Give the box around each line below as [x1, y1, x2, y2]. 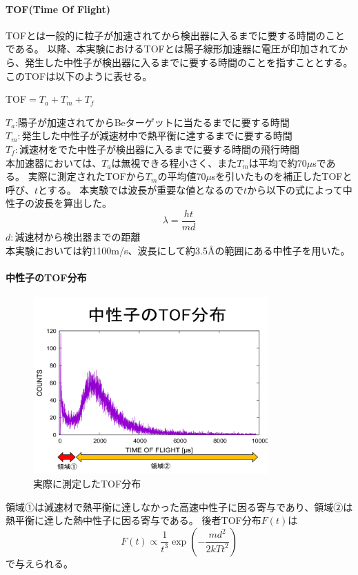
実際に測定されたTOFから [28, 169, 146, 183]
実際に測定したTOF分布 [33, 476, 141, 490]
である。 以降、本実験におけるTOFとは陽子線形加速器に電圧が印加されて [6, 41, 339, 56]
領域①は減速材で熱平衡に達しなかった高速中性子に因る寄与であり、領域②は [6, 499, 353, 514]
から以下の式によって [246, 182, 343, 196]
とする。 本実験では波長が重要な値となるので [38, 182, 243, 196]
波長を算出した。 [34, 196, 112, 210]
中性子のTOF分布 [6, 270, 87, 284]
